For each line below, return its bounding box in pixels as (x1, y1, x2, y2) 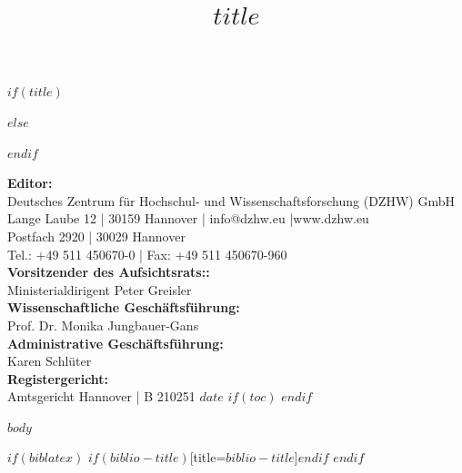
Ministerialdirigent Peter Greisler (7, 280, 192, 299)
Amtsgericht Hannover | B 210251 (7, 387, 196, 406)
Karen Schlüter (7, 351, 92, 370)
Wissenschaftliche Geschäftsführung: (7, 298, 240, 317)
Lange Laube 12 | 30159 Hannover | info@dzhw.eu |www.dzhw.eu (7, 209, 369, 228)
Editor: (7, 173, 53, 192)
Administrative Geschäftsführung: (7, 333, 224, 352)
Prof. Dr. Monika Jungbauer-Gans (7, 315, 199, 334)
